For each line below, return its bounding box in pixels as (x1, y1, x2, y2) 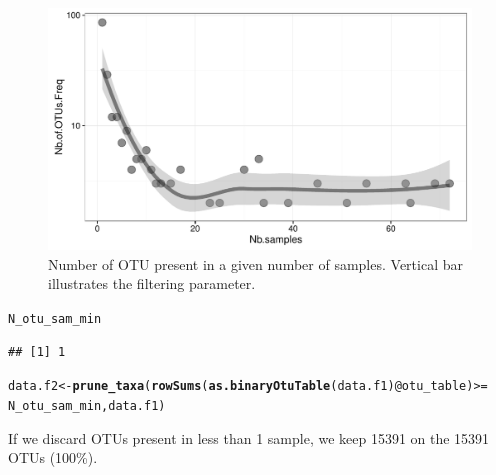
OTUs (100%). (8, 447, 98, 468)
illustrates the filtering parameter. (48, 273, 256, 294)
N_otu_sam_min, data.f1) (8, 398, 166, 413)
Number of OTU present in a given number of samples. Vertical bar (48, 253, 463, 274)
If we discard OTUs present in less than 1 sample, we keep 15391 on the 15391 (8, 427, 490, 448)
